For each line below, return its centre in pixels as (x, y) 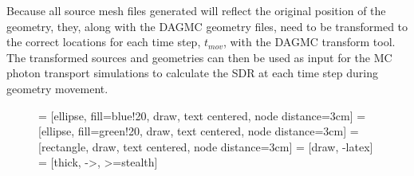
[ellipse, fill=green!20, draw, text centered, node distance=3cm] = (199, 131)
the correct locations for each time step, (104, 42)
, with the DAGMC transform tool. (309, 42)
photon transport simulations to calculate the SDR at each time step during (192, 73)
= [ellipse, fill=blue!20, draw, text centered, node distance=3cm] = (202, 115)
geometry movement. (57, 88)
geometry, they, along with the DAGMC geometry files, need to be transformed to (207, 26)
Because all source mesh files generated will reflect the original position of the (196, 10)
